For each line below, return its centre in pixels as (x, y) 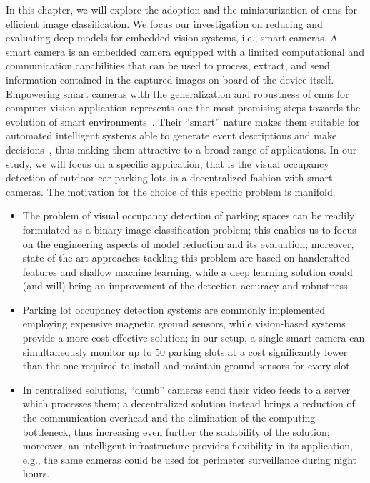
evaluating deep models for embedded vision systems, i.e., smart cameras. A (172, 38)
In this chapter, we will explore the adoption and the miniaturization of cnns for (181, 9)
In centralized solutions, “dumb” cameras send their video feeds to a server (186, 389)
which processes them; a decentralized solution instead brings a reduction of (189, 403)
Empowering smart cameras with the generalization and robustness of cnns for (177, 93)
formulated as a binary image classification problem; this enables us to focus (189, 229)
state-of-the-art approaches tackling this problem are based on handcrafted (186, 258)
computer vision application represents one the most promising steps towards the (183, 108)
